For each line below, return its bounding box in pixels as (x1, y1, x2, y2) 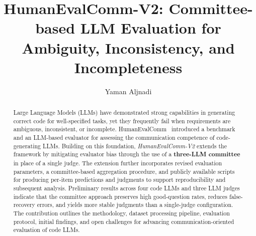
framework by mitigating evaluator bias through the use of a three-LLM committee (13, 150, 240, 159)
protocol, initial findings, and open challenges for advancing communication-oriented (13, 217, 234, 225)
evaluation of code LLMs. (13, 225, 80, 234)
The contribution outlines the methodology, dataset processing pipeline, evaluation (13, 208, 230, 217)
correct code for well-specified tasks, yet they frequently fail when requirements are (13, 116, 231, 125)
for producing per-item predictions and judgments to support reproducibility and (13, 175, 226, 184)
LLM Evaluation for (80, 18, 221, 38)
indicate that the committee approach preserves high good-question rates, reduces (13, 192, 228, 200)
